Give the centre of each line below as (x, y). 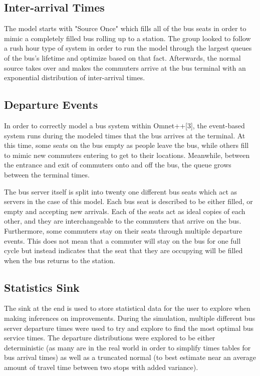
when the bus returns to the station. (60, 260)
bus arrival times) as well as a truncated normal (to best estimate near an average (130, 357)
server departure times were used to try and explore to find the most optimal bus (129, 328)
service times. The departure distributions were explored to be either (110, 338)
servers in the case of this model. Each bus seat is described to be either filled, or (128, 201)
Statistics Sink (42, 287)
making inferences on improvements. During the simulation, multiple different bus (130, 318)
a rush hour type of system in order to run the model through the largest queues (128, 48)
